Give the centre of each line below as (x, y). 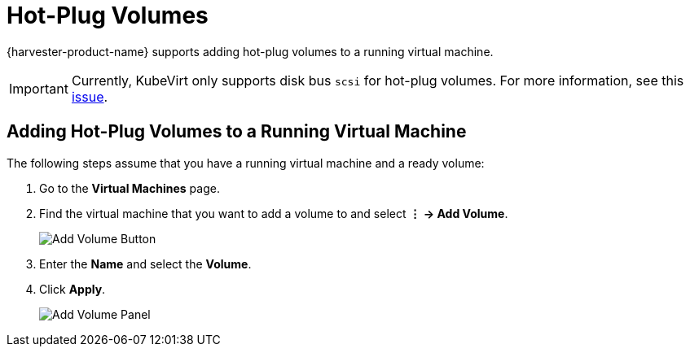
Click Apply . (73, 289)
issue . (90, 96)
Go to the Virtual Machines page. (130, 188)
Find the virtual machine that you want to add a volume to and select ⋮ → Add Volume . (274, 213)
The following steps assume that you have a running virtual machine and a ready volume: (246, 163)
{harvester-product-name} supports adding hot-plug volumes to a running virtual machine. (250, 51)
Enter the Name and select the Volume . (145, 264)
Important (39, 88)
